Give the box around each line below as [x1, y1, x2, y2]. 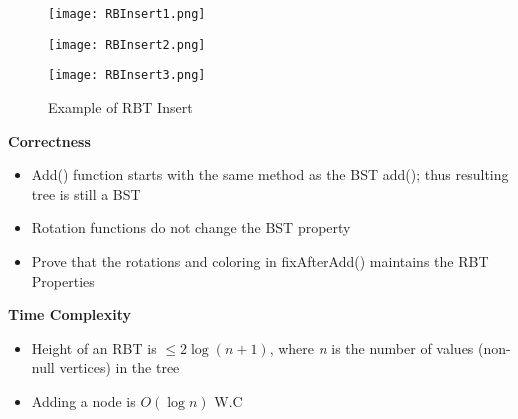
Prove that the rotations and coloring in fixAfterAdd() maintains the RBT [31, 250, 489, 271]
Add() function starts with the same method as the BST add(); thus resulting [31, 164, 509, 185]
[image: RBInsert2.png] [48, 37, 206, 52]
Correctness [8, 130, 91, 151]
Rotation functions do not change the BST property [31, 217, 351, 238]
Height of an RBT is [31, 337, 157, 358]
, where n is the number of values [269, 337, 474, 358]
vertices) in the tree [59, 357, 180, 378]
